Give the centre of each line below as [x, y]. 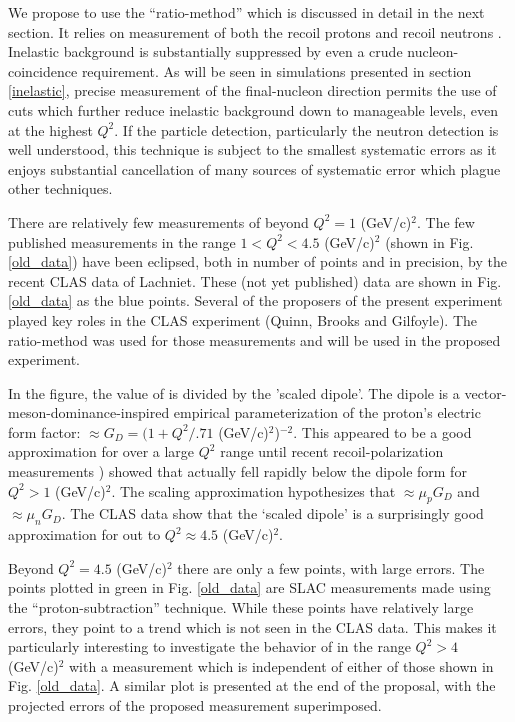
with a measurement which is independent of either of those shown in [281, 665]
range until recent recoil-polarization [332, 451]
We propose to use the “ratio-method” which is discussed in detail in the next [246, 12]
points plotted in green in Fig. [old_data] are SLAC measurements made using [249, 587]
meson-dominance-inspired [89, 412]
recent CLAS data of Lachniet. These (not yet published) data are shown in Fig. [255, 280]
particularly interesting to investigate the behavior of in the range [209, 646]
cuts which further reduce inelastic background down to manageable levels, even [253, 109]
